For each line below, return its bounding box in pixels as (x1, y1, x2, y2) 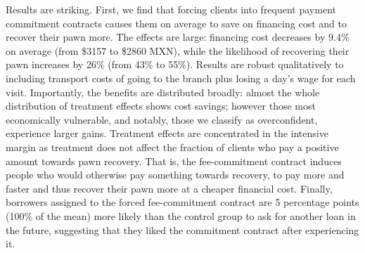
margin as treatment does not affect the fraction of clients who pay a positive (6, 139, 339, 154)
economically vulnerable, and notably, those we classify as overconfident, (6, 112, 318, 126)
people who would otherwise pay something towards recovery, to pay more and (6, 167, 345, 182)
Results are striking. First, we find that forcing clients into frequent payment (6, 2, 336, 16)
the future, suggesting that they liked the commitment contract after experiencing (6, 222, 359, 237)
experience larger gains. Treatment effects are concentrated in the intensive (6, 126, 328, 141)
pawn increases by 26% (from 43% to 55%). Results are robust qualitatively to (6, 57, 344, 72)
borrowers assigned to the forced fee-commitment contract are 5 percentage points (6, 195, 359, 209)
